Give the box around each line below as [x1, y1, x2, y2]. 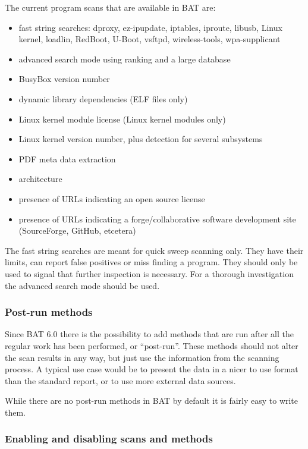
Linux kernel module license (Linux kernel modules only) [18, 112, 226, 125]
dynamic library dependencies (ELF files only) [18, 92, 188, 105]
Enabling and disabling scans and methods [5, 431, 213, 446]
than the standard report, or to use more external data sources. [5, 374, 236, 387]
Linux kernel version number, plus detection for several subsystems [18, 133, 263, 145]
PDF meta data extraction [18, 152, 116, 165]
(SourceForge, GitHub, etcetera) [18, 224, 136, 237]
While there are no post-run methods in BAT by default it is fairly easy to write [5, 394, 298, 407]
